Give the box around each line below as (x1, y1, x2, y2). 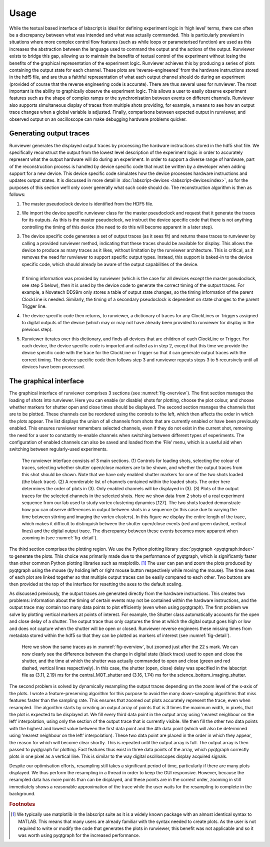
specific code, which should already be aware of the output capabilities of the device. (21, 261, 198, 267)
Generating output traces (9, 129, 90, 138)
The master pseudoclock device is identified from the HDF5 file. (21, 200, 153, 206)
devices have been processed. (21, 364, 85, 370)
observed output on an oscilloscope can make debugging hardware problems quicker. (9, 116, 187, 122)
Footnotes (9, 801, 35, 808)
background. (9, 791, 36, 797)
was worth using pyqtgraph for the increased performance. (18, 832, 140, 838)
